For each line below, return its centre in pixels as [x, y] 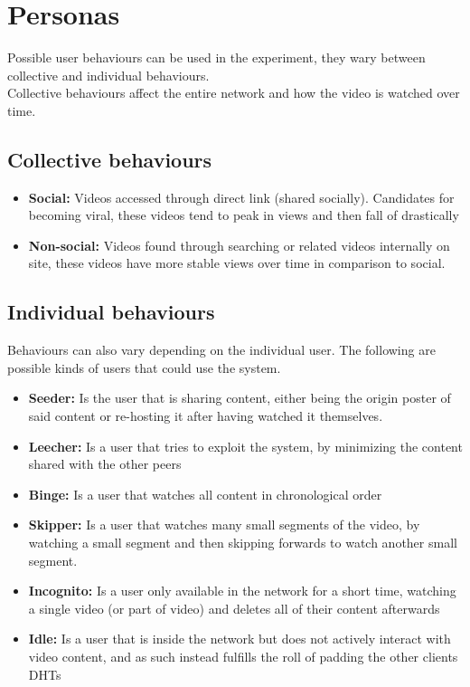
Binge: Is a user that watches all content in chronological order [205, 494]
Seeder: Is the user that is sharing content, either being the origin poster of [240, 398]
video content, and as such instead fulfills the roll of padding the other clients [243, 656]
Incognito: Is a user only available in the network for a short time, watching [242, 591]
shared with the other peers [105, 464]
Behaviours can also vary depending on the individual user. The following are [221, 350]
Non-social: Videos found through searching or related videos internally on [239, 245]
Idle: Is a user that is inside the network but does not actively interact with [240, 639]
